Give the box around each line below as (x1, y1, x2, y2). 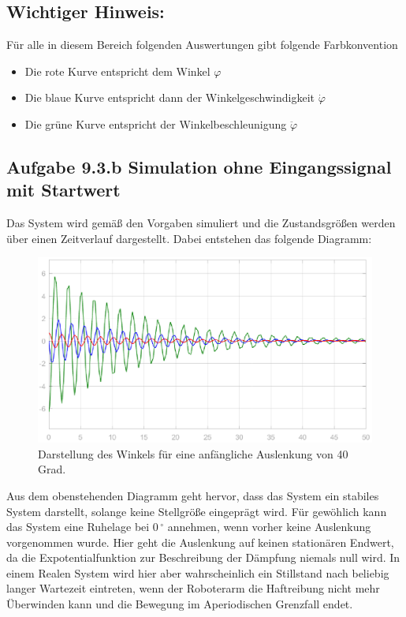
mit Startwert (6, 178, 121, 202)
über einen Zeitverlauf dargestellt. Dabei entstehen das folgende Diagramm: (6, 230, 372, 246)
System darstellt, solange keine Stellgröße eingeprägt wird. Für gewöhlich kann (6, 503, 387, 519)
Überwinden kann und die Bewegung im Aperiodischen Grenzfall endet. (6, 596, 353, 612)
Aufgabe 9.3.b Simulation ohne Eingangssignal (6, 154, 392, 178)
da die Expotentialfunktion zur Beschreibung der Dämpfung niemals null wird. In (6, 549, 400, 566)
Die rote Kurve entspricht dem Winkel (24, 62, 210, 79)
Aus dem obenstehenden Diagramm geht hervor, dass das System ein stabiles (6, 487, 379, 503)
